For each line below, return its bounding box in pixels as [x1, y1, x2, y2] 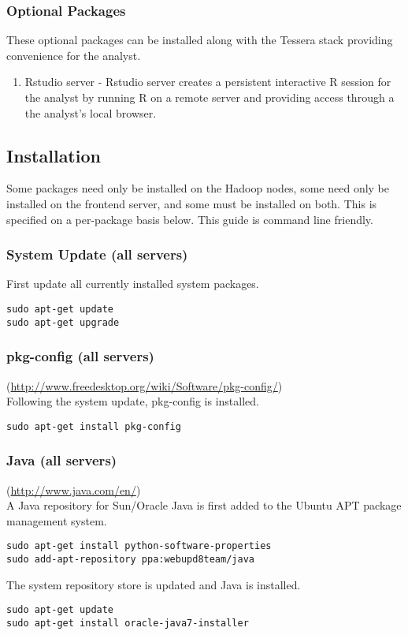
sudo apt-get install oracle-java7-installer [6, 617, 249, 629]
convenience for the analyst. [6, 47, 141, 63]
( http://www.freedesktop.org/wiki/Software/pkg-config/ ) [6, 377, 283, 394]
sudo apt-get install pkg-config [6, 420, 181, 432]
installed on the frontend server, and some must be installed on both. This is [6, 195, 377, 211]
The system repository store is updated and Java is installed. [6, 576, 301, 592]
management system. [6, 512, 107, 529]
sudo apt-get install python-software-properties [6, 540, 272, 552]
